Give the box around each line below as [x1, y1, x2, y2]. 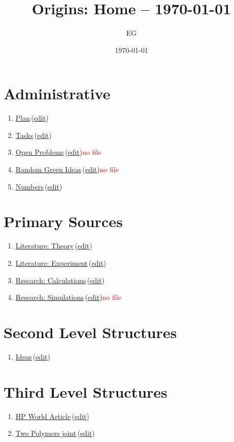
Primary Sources [4, 211, 123, 232]
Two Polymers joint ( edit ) [15, 428, 95, 438]
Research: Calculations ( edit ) [15, 274, 105, 285]
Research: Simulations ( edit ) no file [15, 292, 121, 302]
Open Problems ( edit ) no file [15, 147, 102, 157]
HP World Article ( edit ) [15, 410, 89, 421]
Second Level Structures [4, 321, 177, 342]
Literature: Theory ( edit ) [15, 240, 92, 251]
